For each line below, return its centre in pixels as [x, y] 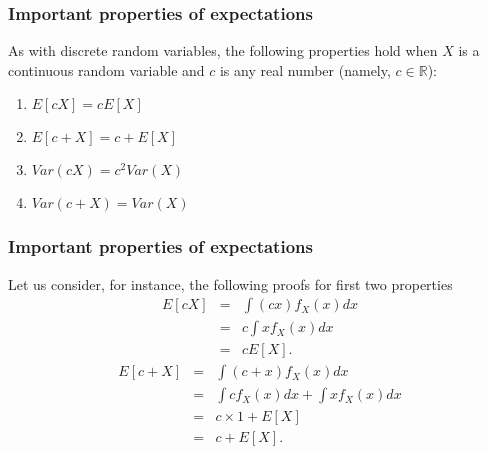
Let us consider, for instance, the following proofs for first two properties [230, 283]
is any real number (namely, [305, 69]
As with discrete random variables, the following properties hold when [223, 50]
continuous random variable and [106, 69]
